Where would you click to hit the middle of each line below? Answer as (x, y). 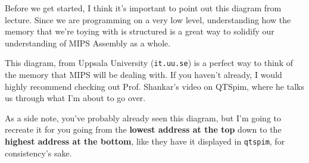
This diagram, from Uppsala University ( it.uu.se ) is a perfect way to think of (149, 63)
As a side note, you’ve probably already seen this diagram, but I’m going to (143, 117)
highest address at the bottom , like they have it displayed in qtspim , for (145, 141)
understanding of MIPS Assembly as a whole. (88, 43)
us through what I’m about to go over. (75, 98)
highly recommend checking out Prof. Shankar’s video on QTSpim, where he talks (154, 86)
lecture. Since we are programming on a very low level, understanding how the (148, 19)
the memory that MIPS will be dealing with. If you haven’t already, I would (143, 75)
